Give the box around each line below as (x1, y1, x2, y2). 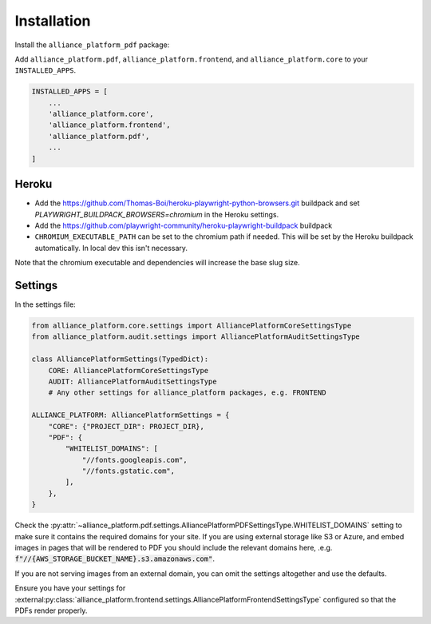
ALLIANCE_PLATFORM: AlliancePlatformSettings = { (31, 411, 230, 419)
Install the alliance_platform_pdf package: (14, 40, 170, 50)
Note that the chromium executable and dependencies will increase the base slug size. (14, 258, 300, 268)
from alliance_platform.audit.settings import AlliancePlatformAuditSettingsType (31, 332, 361, 341)
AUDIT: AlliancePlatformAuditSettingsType (48, 376, 217, 386)
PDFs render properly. (14, 606, 88, 615)
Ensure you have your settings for (14, 583, 126, 593)
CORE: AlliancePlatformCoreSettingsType (48, 366, 209, 375)
